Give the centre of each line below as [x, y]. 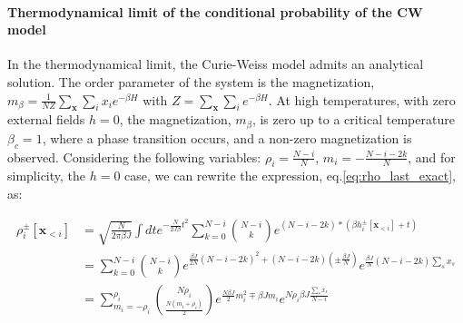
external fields [46, 119]
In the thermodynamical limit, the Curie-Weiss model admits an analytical [216, 64]
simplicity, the [47, 176]
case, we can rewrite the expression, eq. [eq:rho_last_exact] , [290, 176]
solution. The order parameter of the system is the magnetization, [191, 81]
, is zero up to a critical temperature [353, 119]
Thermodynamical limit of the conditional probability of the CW [215, 11]
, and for [432, 157]
